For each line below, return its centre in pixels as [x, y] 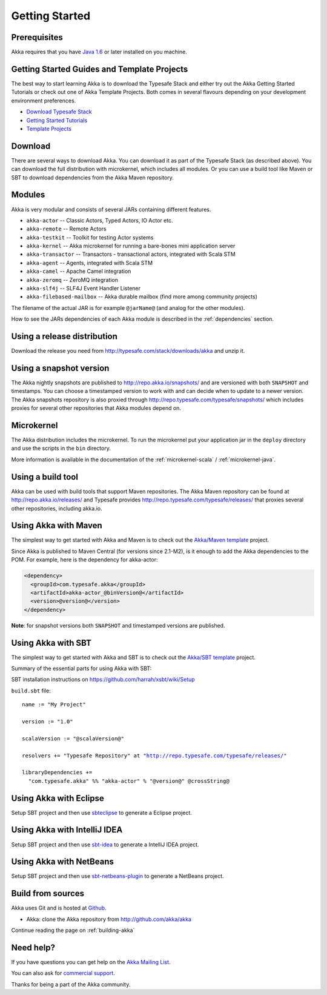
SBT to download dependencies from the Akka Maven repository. [92, 177]
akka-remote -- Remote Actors [66, 229]
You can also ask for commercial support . [63, 973]
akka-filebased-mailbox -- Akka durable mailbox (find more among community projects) [142, 296]
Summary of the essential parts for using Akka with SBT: [81, 668]
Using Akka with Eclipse [58, 798]
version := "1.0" [48, 722]
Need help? [33, 947]
